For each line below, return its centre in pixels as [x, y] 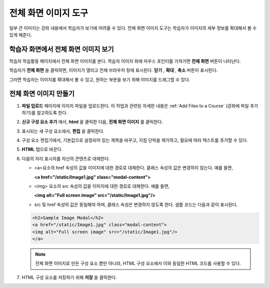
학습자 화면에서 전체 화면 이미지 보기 [61, 49]
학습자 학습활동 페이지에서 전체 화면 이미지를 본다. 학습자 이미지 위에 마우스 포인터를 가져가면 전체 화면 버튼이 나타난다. [125, 61]
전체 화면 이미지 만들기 [42, 94]
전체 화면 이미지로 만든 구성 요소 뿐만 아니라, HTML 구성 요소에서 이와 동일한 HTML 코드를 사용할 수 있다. [138, 263]
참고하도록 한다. [52, 112]
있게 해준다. [21, 34]
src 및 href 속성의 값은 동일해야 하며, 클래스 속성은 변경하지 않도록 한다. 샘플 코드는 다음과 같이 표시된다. [136, 204]
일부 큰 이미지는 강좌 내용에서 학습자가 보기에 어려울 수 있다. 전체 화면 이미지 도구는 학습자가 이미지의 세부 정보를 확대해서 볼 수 [133, 28]
